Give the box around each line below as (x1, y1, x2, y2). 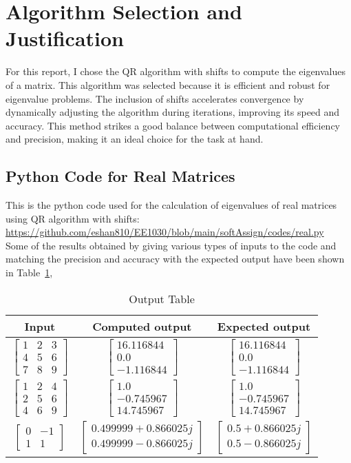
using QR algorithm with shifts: (6, 211, 140, 225)
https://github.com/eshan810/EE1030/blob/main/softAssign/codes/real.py (6, 225, 324, 239)
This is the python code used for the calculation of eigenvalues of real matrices (6, 198, 337, 212)
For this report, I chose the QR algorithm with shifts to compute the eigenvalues (6, 64, 346, 79)
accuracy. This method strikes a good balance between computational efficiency (6, 118, 340, 132)
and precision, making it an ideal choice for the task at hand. (6, 132, 264, 146)
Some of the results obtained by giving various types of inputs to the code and (6, 238, 337, 252)
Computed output (92, 318, 192, 334)
